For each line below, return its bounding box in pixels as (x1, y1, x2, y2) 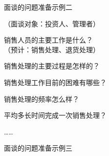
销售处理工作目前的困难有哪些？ (4, 77, 107, 87)
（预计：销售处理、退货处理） (4, 44, 100, 54)
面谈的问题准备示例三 (4, 143, 72, 153)
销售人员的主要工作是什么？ (4, 35, 93, 45)
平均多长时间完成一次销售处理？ (4, 110, 107, 120)
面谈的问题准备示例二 (4, 2, 72, 12)
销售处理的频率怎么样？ (4, 93, 79, 104)
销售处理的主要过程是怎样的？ (4, 61, 100, 71)
